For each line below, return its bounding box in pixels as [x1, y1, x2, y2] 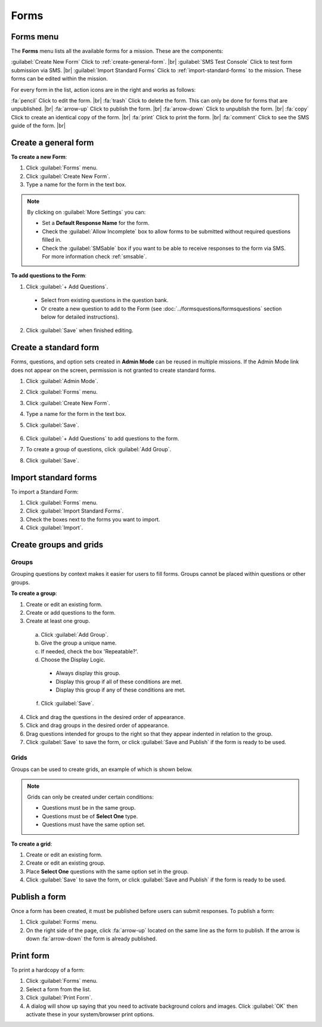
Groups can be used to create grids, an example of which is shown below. [11, 766, 193, 773]
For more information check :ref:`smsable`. [42, 253, 147, 260]
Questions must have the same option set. [42, 821, 145, 828]
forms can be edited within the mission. [11, 75, 109, 82]
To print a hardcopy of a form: [11, 967, 85, 974]
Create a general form [11, 138, 94, 147]
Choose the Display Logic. [41, 656, 106, 663]
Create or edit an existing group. [26, 859, 106, 866]
